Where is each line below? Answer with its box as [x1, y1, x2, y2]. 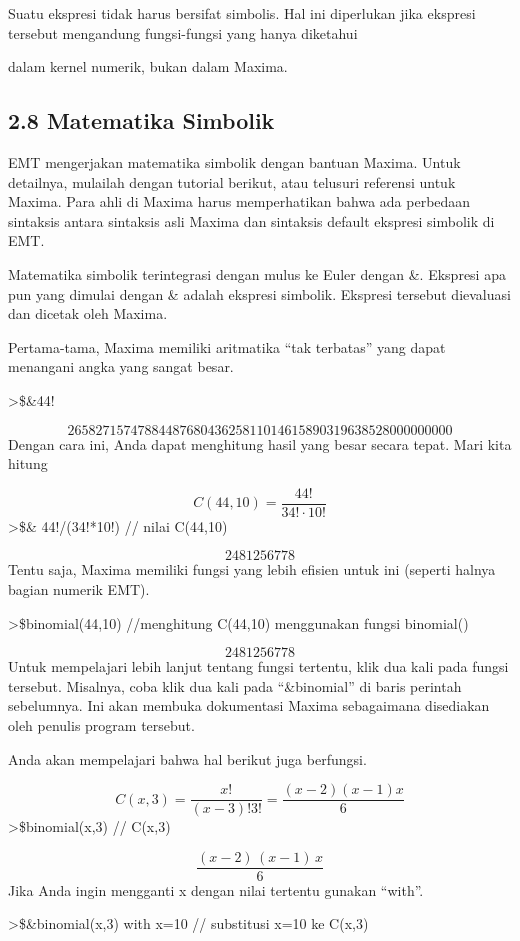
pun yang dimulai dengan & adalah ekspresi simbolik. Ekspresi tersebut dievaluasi [8, 283, 511, 304]
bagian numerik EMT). [8, 578, 150, 599]
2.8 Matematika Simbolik [8, 105, 275, 136]
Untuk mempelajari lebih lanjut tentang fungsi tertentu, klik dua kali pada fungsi [8, 656, 509, 677]
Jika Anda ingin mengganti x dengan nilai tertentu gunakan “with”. [8, 879, 424, 900]
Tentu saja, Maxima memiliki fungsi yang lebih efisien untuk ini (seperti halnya [8, 559, 496, 580]
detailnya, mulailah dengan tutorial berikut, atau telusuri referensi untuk [8, 171, 456, 192]
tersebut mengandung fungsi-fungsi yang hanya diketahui [8, 22, 358, 43]
